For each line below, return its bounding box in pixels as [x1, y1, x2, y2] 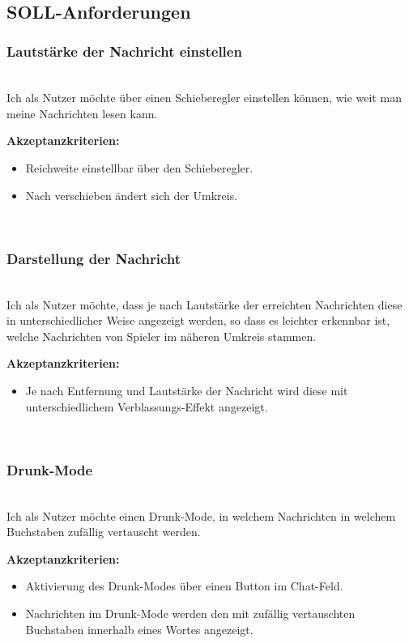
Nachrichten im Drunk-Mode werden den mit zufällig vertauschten [25, 604, 356, 621]
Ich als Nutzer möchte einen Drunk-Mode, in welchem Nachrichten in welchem [6, 507, 396, 524]
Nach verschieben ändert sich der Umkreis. [25, 186, 238, 203]
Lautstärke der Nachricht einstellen [6, 41, 242, 62]
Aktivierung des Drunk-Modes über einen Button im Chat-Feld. [25, 577, 343, 594]
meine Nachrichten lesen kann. [6, 104, 158, 121]
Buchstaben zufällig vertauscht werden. [6, 523, 201, 540]
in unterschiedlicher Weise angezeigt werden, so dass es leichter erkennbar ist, [6, 312, 390, 329]
